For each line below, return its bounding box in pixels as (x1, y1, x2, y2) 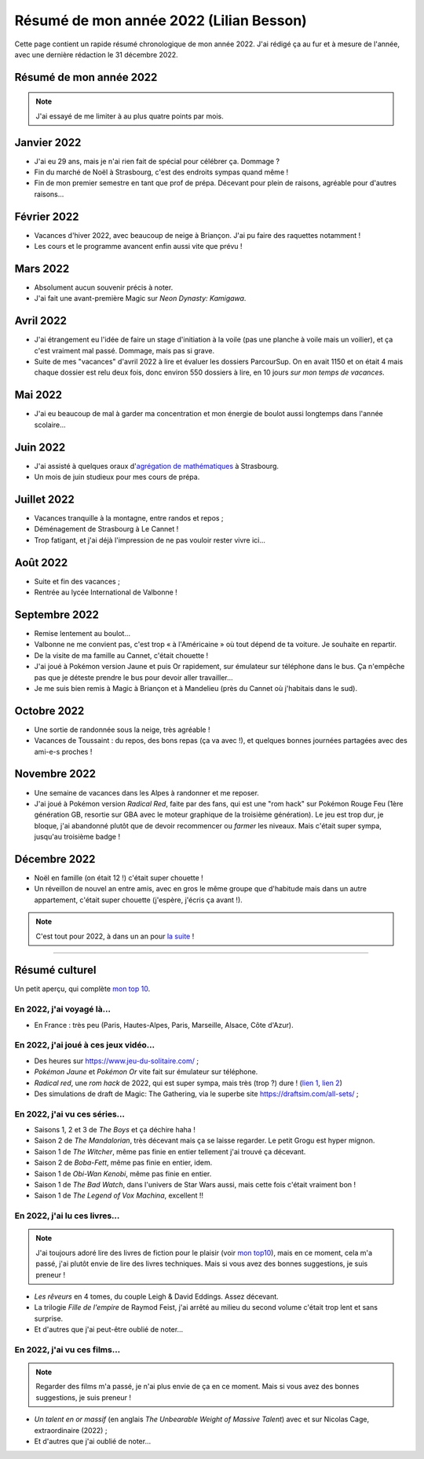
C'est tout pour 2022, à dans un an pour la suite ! (35, 931, 195, 941)
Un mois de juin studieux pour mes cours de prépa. (34, 472, 200, 482)
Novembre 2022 (14, 767, 96, 781)
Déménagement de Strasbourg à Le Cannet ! (34, 525, 179, 534)
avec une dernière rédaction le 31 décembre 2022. (14, 49, 178, 59)
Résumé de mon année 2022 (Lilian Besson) (14, 12, 308, 29)
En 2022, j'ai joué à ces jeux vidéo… (14, 1040, 155, 1051)
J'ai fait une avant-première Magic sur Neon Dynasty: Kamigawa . (34, 294, 247, 303)
